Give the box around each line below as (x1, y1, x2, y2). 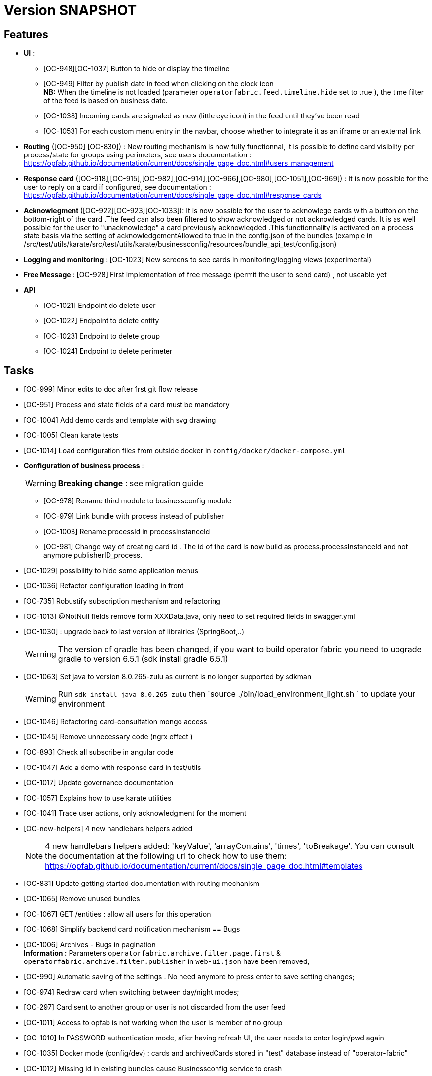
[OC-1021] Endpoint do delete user (43, 301, 156, 310)
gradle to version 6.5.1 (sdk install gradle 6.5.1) (58, 654, 228, 664)
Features (4, 28, 48, 40)
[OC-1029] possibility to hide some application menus (24, 566, 198, 575)
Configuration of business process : (24, 461, 144, 470)
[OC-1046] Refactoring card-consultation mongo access (24, 717, 207, 726)
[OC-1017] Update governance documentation (24, 778, 174, 787)
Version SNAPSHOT (4, 2, 137, 19)
